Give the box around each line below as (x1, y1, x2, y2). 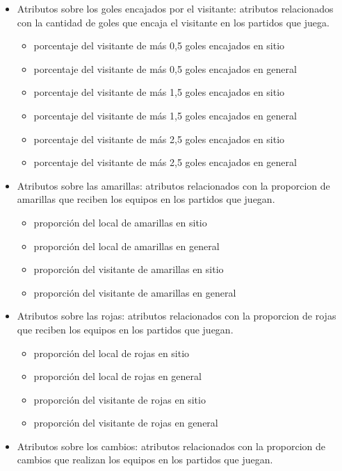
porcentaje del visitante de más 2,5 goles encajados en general (33, 155, 297, 170)
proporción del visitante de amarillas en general (33, 285, 236, 299)
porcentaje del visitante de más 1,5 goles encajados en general (33, 108, 297, 122)
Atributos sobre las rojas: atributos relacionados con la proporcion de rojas (17, 308, 336, 323)
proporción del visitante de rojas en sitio (33, 392, 206, 406)
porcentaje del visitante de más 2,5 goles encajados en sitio (33, 131, 285, 146)
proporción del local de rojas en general (33, 369, 202, 383)
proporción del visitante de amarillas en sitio (33, 262, 224, 276)
